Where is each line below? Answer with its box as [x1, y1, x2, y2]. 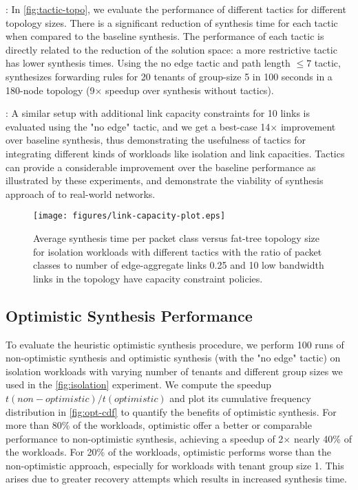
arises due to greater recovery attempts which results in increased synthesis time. [6, 471, 347, 486]
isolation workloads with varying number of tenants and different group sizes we [6, 364, 343, 378]
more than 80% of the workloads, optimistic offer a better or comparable [6, 418, 312, 432]
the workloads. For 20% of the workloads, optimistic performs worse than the [6, 445, 331, 459]
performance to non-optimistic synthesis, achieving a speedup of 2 [6, 431, 284, 445]
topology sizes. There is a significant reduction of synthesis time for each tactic [6, 15, 338, 30]
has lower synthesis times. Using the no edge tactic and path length [6, 56, 291, 70]
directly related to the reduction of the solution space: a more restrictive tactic [6, 42, 337, 56]
